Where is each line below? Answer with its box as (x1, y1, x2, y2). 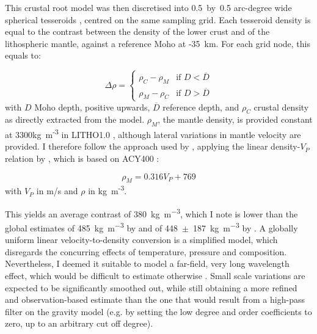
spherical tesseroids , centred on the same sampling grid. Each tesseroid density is (5, 13, 311, 26)
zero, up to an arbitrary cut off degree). (5, 317, 153, 330)
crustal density (253, 100, 309, 113)
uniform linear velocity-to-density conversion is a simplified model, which (5, 233, 278, 246)
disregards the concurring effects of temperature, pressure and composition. (5, 245, 287, 258)
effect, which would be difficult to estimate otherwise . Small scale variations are (5, 269, 305, 281)
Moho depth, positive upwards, (34, 100, 150, 113)
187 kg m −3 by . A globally (192, 219, 298, 234)
